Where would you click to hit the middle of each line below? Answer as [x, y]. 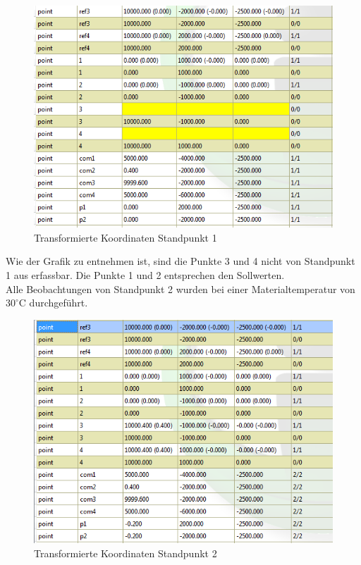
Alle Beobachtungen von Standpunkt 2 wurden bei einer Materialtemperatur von [180, 288]
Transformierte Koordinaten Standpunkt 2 [126, 553]
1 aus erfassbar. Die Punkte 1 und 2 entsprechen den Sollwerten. [145, 274]
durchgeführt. [59, 303]
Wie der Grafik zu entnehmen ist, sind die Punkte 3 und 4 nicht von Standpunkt [180, 261]
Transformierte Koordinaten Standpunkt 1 [126, 237]
